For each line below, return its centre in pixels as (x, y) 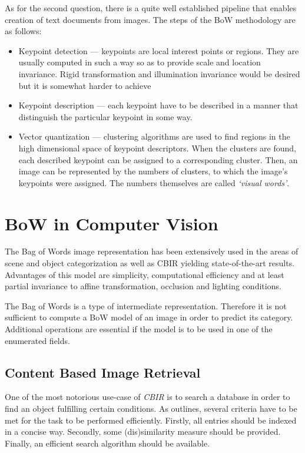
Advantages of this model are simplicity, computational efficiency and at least (145, 274)
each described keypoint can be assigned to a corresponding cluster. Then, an (158, 159)
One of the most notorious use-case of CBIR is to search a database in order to (147, 397)
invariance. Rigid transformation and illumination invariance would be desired (159, 73)
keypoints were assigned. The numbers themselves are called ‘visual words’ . (154, 182)
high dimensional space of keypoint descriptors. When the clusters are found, (157, 148)
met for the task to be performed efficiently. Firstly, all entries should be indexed (151, 420)
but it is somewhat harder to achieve (85, 85)
